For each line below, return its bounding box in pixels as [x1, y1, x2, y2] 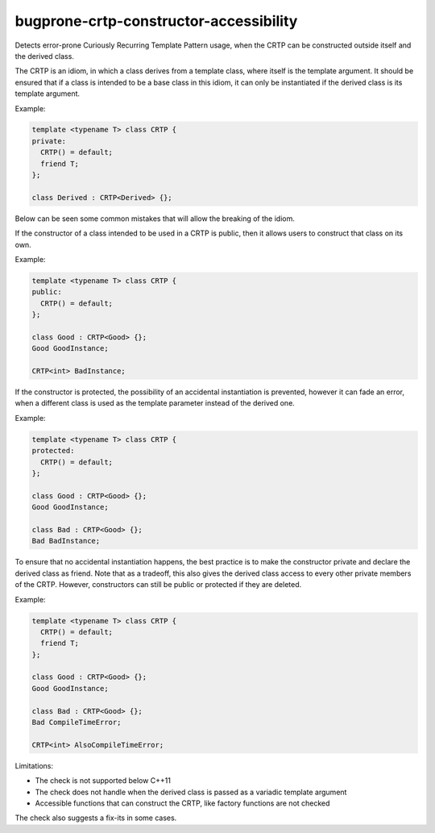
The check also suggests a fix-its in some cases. [14, 813, 177, 823]
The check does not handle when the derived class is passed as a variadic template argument [35, 787, 347, 797]
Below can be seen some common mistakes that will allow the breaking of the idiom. [14, 214, 296, 223]
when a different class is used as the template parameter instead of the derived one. [14, 398, 296, 408]
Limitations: [14, 760, 54, 770]
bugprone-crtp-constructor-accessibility [14, 12, 298, 30]
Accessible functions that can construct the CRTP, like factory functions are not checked [35, 798, 330, 808]
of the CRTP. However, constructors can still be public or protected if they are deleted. [14, 580, 302, 589]
